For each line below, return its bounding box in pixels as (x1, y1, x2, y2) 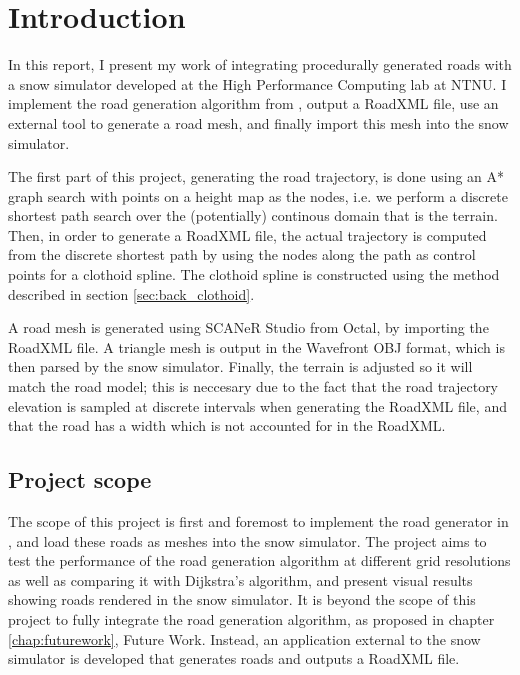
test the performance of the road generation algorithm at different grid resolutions (8, 550, 511, 571)
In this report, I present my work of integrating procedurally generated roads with (8, 54, 512, 75)
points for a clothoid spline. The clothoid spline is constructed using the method (8, 264, 500, 285)
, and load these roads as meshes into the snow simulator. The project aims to (8, 530, 487, 551)
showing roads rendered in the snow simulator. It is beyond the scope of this (8, 589, 476, 610)
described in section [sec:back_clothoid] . (8, 283, 255, 304)
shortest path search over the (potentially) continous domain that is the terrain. (8, 205, 498, 226)
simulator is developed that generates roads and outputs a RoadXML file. (8, 648, 460, 669)
